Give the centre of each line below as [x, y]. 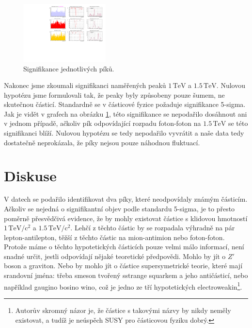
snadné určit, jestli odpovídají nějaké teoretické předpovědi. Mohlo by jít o [115, 256]
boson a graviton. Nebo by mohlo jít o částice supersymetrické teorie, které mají [123, 266]
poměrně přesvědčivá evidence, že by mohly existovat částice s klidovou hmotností [126, 218]
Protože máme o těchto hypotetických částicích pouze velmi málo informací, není [124, 247]
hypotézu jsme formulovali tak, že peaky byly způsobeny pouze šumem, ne [114, 95]
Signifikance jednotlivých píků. [69, 69]
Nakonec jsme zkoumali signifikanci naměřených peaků [85, 85]
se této [238, 123]
